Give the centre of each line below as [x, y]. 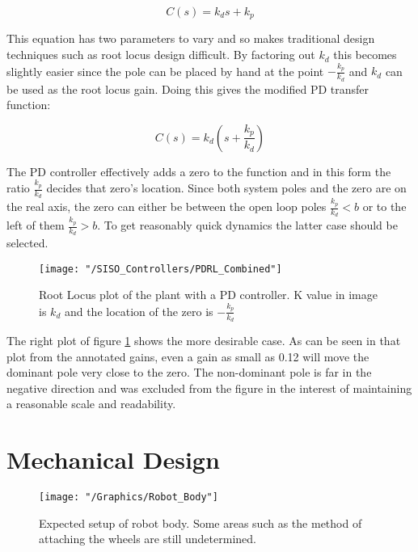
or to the [384, 206]
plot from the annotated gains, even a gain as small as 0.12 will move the [188, 356]
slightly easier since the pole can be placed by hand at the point [165, 71]
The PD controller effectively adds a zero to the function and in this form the [199, 171]
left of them [36, 225]
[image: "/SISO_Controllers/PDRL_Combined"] [160, 269]
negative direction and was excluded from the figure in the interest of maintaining [209, 388]
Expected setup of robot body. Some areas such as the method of [201, 523]
